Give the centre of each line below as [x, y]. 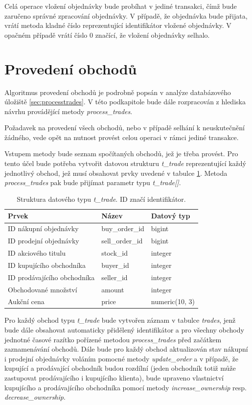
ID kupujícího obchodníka [47, 265]
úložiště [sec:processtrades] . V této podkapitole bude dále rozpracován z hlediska [125, 102]
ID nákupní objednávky [43, 228]
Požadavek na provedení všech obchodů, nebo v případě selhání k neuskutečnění [125, 128]
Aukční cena [26, 301]
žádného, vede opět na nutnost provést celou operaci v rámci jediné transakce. [122, 137]
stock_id [115, 252]
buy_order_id [123, 228]
